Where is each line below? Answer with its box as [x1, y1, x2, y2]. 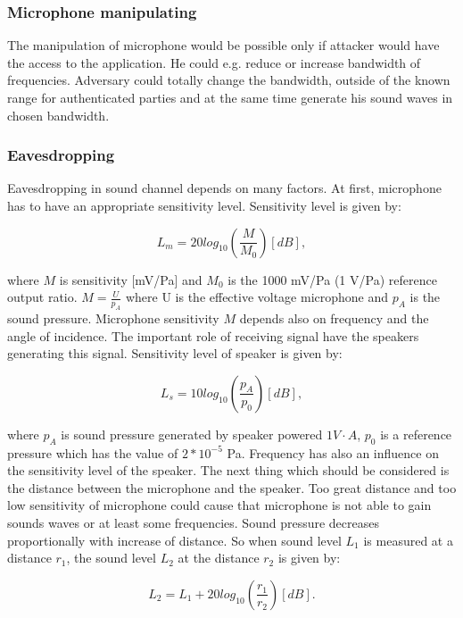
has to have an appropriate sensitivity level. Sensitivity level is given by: [7, 196, 401, 214]
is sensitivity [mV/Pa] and [59, 270, 203, 288]
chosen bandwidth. [7, 105, 110, 124]
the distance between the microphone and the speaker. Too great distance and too [7, 478, 457, 497]
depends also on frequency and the [239, 308, 429, 327]
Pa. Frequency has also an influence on [227, 443, 439, 462]
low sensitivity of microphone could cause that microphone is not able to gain [7, 496, 432, 514]
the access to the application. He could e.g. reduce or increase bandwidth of [7, 53, 421, 71]
